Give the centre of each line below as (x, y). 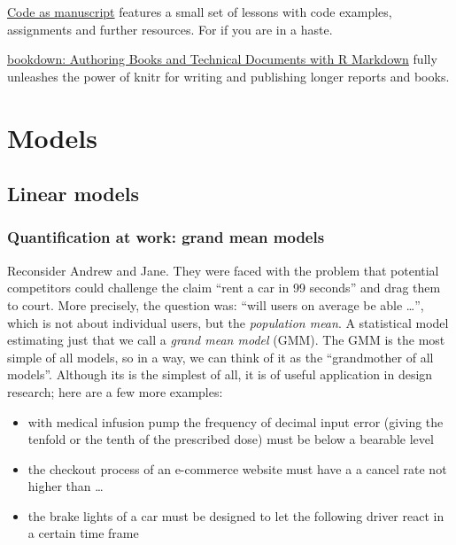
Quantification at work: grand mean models (166, 237)
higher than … (66, 486)
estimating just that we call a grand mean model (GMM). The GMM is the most (226, 340)
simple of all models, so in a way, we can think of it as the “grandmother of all (220, 357)
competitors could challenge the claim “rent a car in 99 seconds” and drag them (224, 288)
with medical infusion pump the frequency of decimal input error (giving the (236, 421)
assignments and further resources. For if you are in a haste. (170, 29)
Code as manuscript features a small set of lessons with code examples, (200, 12)
